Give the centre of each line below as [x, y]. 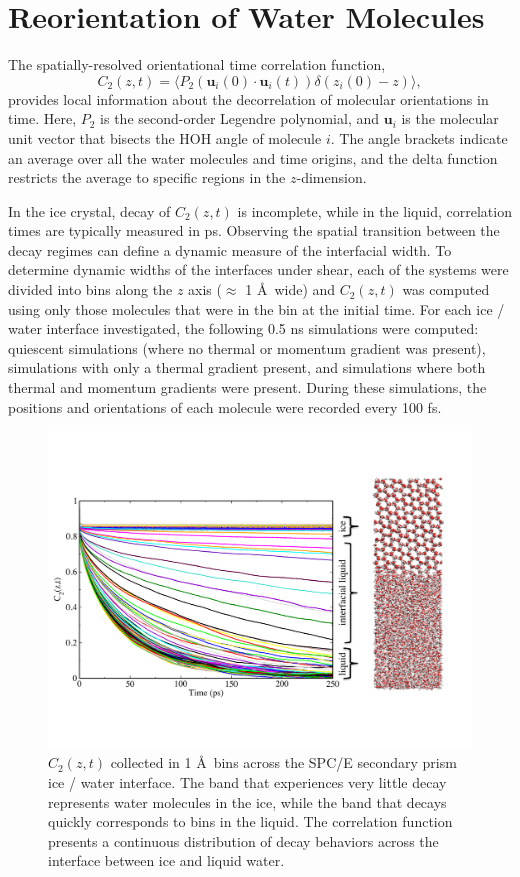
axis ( [205, 289]
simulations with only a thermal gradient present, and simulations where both [247, 367]
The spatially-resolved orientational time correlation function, [197, 64]
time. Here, [42, 118]
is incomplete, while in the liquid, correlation [374, 210]
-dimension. [331, 177]
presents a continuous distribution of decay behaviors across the [243, 840]
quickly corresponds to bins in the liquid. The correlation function [250, 821]
